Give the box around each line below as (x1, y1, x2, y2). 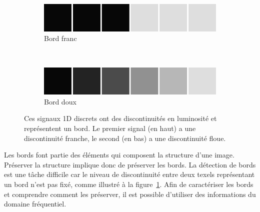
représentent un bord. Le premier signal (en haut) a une (24, 123, 196, 133)
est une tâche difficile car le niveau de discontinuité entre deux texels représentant (4, 169, 255, 179)
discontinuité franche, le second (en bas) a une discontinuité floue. (24, 132, 226, 143)
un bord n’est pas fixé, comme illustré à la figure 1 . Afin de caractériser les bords (4, 179, 253, 189)
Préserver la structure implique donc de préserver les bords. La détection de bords (4, 159, 256, 169)
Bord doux (44, 96, 76, 106)
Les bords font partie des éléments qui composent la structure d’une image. (4, 149, 234, 160)
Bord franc (44, 33, 77, 43)
